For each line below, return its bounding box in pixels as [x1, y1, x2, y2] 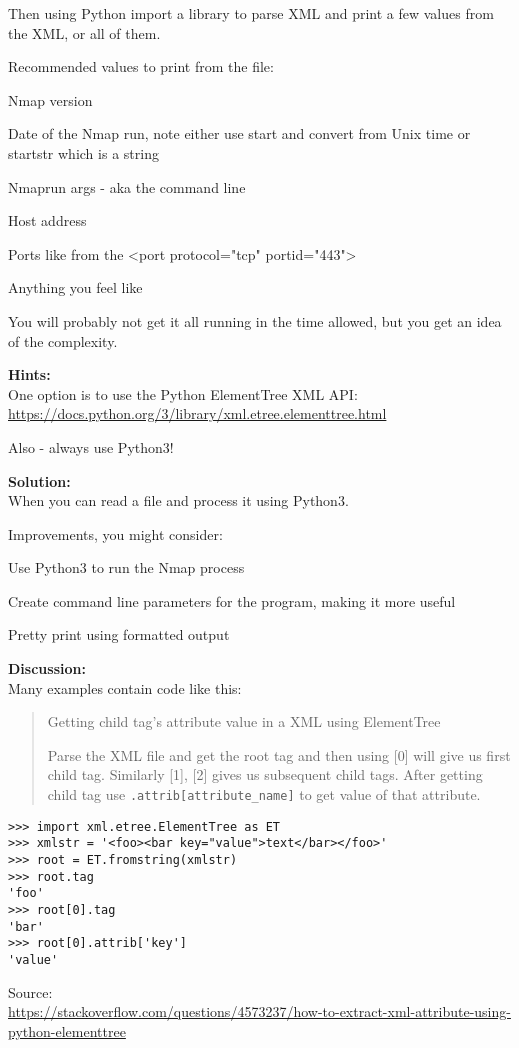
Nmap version [8, 89, 93, 110]
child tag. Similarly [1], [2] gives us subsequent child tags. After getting [47, 764, 483, 785]
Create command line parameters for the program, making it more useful [8, 590, 456, 611]
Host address [8, 210, 87, 231]
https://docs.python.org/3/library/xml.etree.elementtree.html [8, 403, 387, 424]
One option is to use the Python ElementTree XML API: [8, 383, 358, 404]
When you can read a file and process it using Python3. [8, 490, 349, 511]
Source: [8, 981, 53, 1002]
